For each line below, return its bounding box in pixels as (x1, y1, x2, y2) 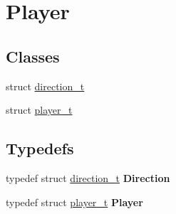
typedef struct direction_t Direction (6, 170, 170, 185)
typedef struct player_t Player (6, 194, 143, 209)
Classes (6, 45, 60, 67)
